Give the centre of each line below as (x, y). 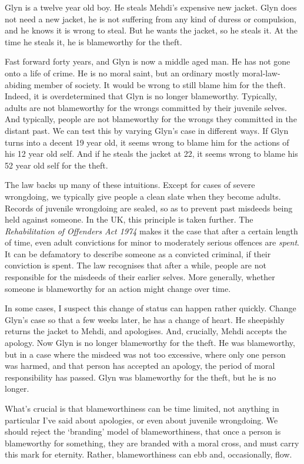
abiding (18, 84)
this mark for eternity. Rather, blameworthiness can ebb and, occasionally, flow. (148, 454)
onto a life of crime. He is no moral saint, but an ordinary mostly (122, 73)
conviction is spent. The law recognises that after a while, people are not (136, 265)
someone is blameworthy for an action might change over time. (118, 288)
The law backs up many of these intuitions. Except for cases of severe (130, 185)
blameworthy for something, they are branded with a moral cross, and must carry (152, 443)
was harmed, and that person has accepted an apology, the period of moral (140, 366)
